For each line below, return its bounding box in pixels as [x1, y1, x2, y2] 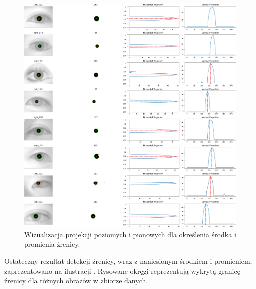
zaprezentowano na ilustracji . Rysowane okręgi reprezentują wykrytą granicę [4, 265, 240, 276]
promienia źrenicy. [24, 239, 80, 249]
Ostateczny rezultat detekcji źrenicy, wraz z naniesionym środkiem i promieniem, [4, 255, 252, 266]
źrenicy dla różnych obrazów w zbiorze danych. [4, 275, 148, 286]
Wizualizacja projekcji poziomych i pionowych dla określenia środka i [24, 229, 236, 239]
